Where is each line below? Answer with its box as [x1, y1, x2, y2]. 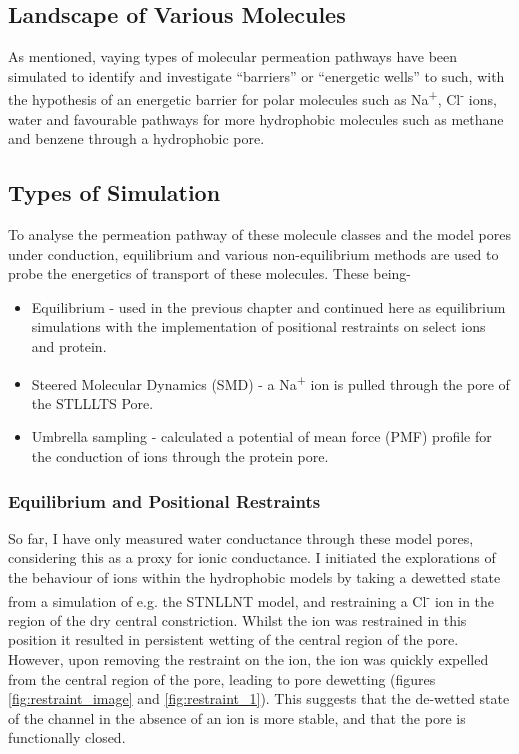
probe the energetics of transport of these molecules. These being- [8, 263, 412, 284]
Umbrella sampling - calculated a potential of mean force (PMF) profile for [31, 426, 492, 447]
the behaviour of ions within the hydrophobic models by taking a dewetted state [8, 567, 501, 588]
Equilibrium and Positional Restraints [8, 488, 321, 513]
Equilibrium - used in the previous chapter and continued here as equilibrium [31, 296, 506, 317]
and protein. [31, 336, 107, 356]
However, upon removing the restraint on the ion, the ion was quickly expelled [8, 649, 489, 670]
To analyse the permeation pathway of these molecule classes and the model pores [8, 224, 511, 245]
